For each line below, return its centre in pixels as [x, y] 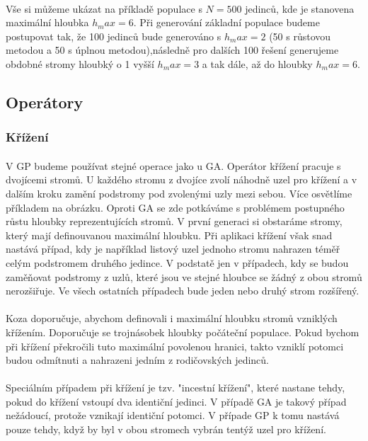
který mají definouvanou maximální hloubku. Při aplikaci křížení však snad [169, 235]
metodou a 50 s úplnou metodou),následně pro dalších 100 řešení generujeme [172, 50]
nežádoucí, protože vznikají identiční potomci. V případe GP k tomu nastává [173, 415]
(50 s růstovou [300, 36]
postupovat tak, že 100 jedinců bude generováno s [114, 36]
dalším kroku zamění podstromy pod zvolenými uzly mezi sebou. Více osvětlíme [179, 193]
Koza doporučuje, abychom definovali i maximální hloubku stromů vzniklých [172, 318]
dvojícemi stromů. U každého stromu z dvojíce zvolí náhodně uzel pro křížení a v [182, 179]
